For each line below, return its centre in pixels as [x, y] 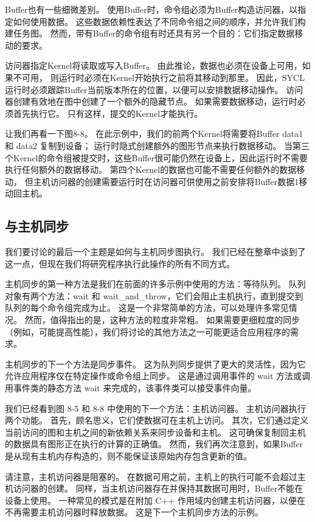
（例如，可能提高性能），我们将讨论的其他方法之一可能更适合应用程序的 [147, 331]
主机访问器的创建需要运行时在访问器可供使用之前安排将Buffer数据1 [166, 181]
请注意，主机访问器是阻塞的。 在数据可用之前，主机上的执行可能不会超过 [151, 476]
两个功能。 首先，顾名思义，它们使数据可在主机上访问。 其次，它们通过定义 [157, 420]
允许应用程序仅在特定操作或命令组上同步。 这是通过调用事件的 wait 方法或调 [158, 376]
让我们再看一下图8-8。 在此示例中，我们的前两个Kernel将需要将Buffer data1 [154, 134]
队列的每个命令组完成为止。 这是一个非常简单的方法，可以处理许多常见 [147, 308]
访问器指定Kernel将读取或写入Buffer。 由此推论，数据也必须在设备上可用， [154, 65]
